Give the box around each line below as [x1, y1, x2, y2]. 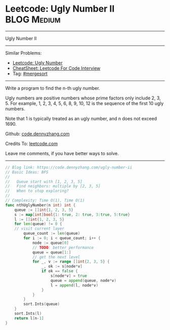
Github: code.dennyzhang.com [5, 130, 70, 137]
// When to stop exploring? [5, 189, 69, 194]
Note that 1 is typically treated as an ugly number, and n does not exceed [5, 115, 157, 122]
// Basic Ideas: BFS [5, 169, 49, 175]
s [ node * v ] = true [50, 273, 87, 279]
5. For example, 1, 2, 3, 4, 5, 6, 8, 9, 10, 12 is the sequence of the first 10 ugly [5, 100, 164, 106]
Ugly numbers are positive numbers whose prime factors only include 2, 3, [5, 95, 161, 101]
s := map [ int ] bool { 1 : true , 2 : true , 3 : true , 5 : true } [14, 212, 131, 217]
